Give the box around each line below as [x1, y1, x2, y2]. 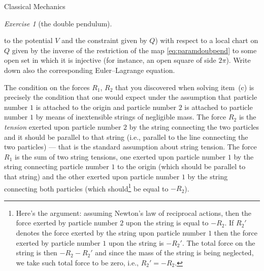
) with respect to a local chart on [155, 35, 258, 46]
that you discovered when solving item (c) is [115, 82, 254, 92]
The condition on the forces [4, 82, 90, 92]
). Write [226, 55, 251, 65]
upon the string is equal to [125, 217, 209, 228]
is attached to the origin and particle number [36, 101, 176, 112]
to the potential [4, 35, 53, 46]
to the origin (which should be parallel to [117, 161, 246, 172]
